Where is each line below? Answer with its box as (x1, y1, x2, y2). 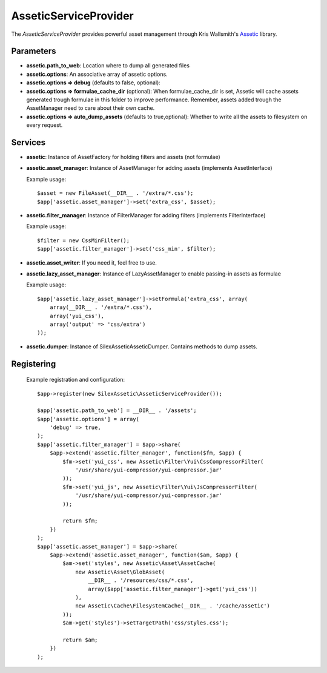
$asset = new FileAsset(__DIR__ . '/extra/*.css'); (37, 190, 194, 197)
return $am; (62, 636, 98, 643)
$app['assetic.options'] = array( (37, 416, 139, 422)
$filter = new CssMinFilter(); (37, 237, 130, 244)
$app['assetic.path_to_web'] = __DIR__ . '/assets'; (37, 407, 197, 414)
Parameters (11, 46, 56, 56)
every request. (26, 121, 63, 129)
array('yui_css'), (49, 313, 105, 319)
